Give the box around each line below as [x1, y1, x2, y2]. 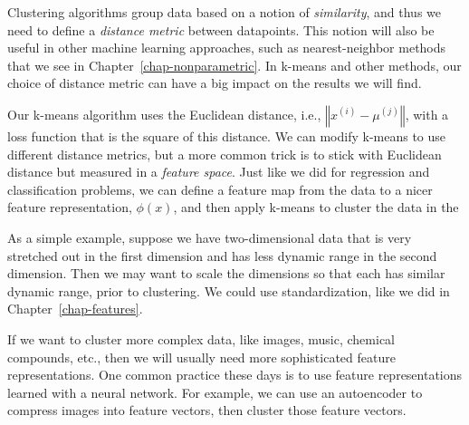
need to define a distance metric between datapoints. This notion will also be [7, 20, 435, 39]
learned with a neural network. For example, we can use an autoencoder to [7, 382, 423, 401]
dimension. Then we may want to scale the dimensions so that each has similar [7, 264, 445, 283]
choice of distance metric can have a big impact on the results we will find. [7, 73, 422, 92]
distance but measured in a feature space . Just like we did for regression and [7, 162, 430, 181]
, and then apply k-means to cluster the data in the [173, 198, 459, 217]
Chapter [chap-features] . [7, 299, 143, 318]
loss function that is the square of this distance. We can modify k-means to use [7, 126, 446, 145]
